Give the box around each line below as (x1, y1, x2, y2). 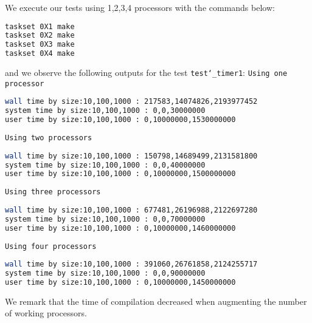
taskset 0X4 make (5, 49, 75, 58)
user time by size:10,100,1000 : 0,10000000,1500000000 (5, 169, 236, 178)
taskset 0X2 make (5, 31, 75, 40)
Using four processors (5, 242, 97, 251)
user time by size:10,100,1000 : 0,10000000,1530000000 (5, 115, 236, 124)
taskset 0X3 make (5, 40, 75, 49)
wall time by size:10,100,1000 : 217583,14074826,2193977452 (5, 97, 258, 106)
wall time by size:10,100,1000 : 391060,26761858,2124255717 (5, 260, 258, 269)
